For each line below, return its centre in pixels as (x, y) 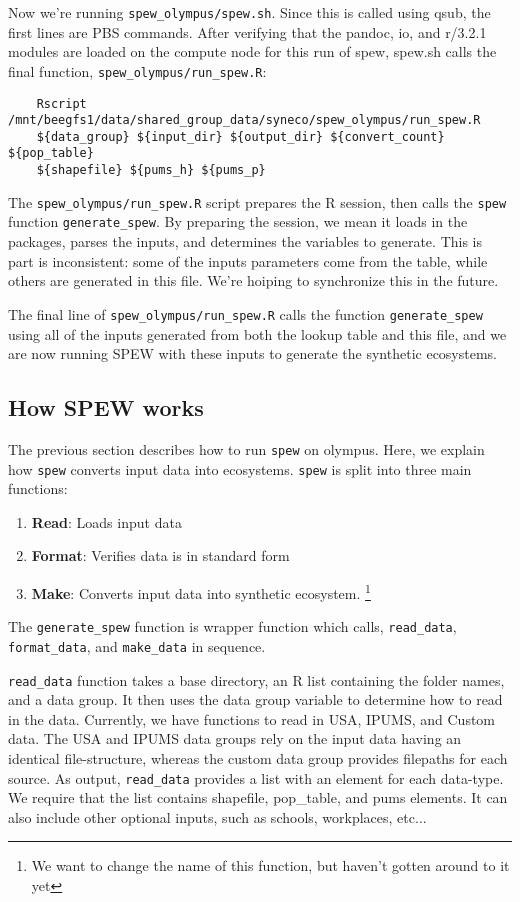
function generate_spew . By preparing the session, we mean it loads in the (238, 221)
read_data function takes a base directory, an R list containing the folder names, (256, 679)
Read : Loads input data (106, 521)
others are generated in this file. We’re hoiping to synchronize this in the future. (253, 280)
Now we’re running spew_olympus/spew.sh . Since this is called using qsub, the (249, 12)
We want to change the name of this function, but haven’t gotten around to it (270, 865)
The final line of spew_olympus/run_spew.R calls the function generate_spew (245, 313)
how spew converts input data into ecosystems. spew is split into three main (240, 468)
